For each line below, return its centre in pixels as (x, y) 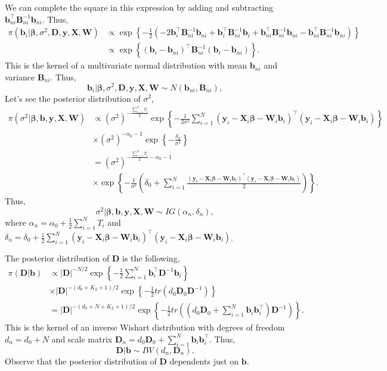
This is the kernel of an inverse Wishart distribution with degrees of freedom (145, 327)
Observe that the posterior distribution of (81, 361)
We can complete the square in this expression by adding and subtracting (139, 7)
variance (20, 77)
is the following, (151, 258)
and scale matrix (82, 339)
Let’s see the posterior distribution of (73, 98)
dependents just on (204, 361)
